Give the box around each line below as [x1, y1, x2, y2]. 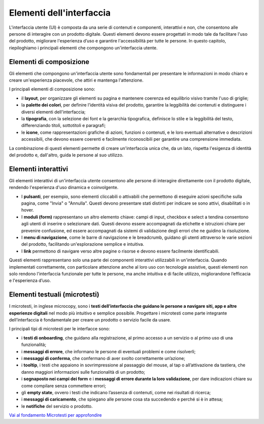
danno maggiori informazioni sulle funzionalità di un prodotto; [21, 369, 145, 375]
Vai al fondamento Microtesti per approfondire [9, 412, 102, 418]
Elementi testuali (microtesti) [9, 291, 100, 299]
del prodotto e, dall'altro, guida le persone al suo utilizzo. [9, 152, 124, 158]
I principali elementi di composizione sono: [9, 86, 95, 92]
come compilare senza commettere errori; [21, 382, 106, 388]
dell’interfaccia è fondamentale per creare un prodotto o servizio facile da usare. [9, 317, 171, 322]
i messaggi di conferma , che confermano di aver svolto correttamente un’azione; [21, 355, 185, 361]
